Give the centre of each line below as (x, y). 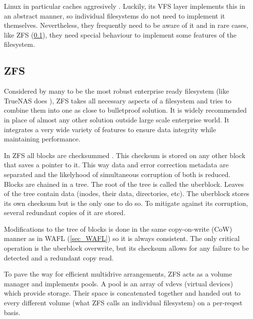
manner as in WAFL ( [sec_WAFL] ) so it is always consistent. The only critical (122, 238)
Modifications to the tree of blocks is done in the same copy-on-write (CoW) (118, 229)
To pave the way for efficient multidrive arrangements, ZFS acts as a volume (118, 274)
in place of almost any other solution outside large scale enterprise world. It (117, 119)
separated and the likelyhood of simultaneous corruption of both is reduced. (117, 174)
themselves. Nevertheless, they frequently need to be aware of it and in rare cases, (126, 25)
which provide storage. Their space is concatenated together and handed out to (122, 293)
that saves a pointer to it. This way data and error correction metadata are (116, 165)
